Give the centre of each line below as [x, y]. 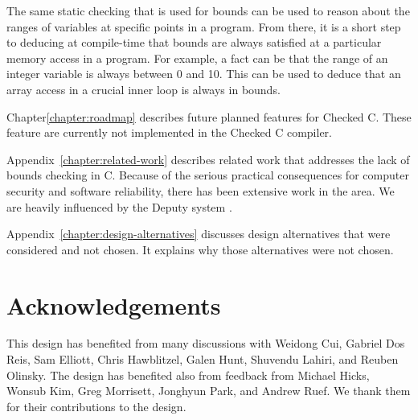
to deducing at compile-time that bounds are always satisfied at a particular [194, 42]
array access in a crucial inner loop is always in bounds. [143, 89]
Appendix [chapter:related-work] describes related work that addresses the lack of [208, 159]
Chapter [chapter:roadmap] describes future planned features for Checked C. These [209, 116]
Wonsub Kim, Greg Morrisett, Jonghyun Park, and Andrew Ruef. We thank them [209, 391]
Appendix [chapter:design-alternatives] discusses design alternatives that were [199, 234]
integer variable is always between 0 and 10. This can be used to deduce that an [204, 74]
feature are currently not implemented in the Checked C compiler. [170, 132]
